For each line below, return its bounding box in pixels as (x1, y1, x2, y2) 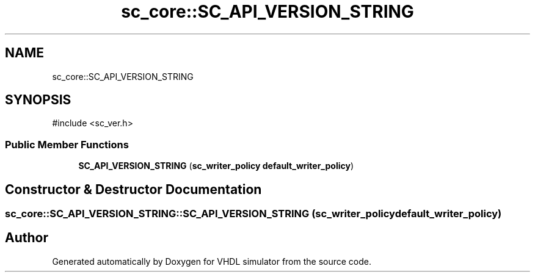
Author (5, 230, 48, 246)
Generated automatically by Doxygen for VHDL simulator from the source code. (52, 256, 372, 267)
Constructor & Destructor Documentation (5, 181, 262, 197)
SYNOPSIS (5, 92, 71, 108)
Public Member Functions (5, 138, 129, 151)
